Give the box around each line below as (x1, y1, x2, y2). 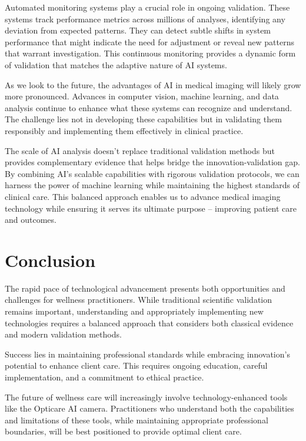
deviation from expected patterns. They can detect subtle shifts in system (5, 24, 271, 36)
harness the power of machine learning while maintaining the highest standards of (5, 179, 300, 191)
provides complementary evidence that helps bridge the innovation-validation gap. (5, 156, 300, 168)
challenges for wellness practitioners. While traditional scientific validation (5, 293, 272, 306)
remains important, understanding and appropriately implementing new (5, 305, 264, 317)
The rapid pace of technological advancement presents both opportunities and (5, 282, 285, 294)
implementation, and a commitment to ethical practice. (5, 370, 204, 383)
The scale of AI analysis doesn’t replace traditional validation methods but (5, 144, 275, 156)
